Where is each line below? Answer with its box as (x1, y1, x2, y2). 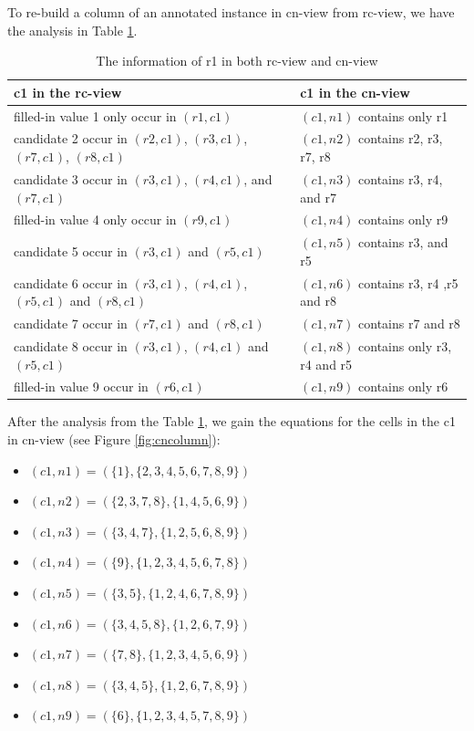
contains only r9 (358, 210, 448, 229)
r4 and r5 (300, 354, 353, 373)
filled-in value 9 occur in (14, 377, 149, 396)
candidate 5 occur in (14, 241, 128, 260)
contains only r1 (358, 106, 448, 125)
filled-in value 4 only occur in (14, 210, 177, 229)
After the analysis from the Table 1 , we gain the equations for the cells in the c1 (7, 412, 456, 431)
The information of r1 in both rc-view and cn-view (96, 51, 378, 70)
